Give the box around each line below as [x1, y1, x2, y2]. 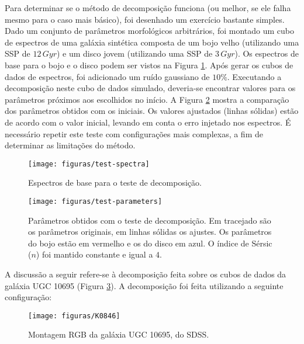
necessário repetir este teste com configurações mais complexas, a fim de [5, 127, 263, 140]
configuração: [5, 291, 52, 303]
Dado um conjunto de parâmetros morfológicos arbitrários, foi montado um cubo [5, 25, 294, 37]
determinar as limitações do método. [5, 139, 136, 151]
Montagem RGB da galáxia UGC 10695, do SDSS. [28, 328, 209, 340]
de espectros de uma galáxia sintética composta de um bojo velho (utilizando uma [5, 36, 299, 48]
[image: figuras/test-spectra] [28, 159, 150, 168]
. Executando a [227, 70, 282, 82]
